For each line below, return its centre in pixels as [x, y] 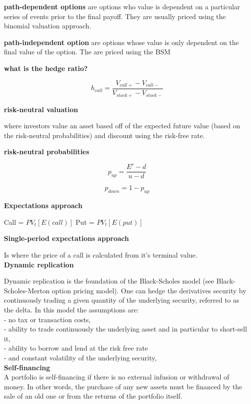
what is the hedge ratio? [46, 68]
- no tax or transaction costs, [47, 319]
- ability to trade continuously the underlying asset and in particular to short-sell [125, 329]
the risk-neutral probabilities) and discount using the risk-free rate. [104, 135]
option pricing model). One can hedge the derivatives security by [149, 290]
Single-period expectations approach [67, 238]
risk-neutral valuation [41, 109]
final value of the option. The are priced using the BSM [87, 52]
